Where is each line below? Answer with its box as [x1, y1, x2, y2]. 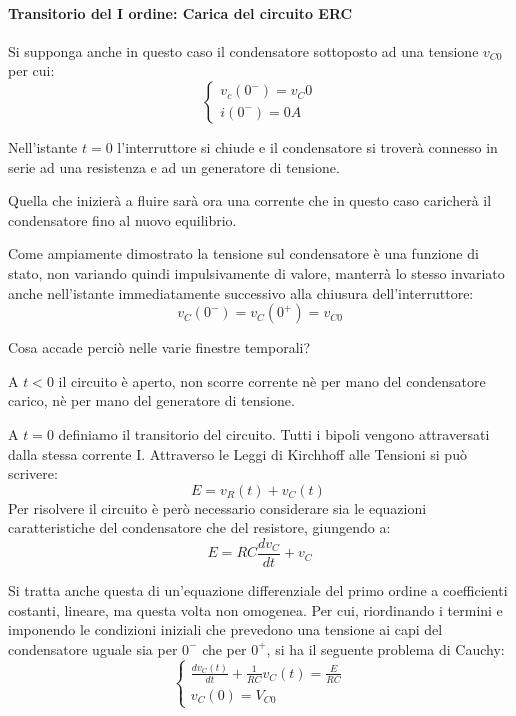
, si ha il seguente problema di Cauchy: [266, 638, 505, 659]
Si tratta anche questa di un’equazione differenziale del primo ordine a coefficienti [8, 579, 508, 600]
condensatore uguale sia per [8, 638, 178, 659]
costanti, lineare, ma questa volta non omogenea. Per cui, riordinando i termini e [8, 599, 503, 620]
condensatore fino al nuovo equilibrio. [8, 209, 237, 230]
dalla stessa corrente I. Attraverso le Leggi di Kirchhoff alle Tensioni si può [8, 443, 467, 464]
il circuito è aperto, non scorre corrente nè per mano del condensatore [58, 370, 486, 391]
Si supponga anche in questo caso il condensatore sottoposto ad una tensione [8, 40, 479, 61]
